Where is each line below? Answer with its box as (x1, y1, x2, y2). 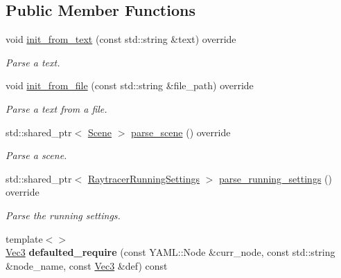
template (6, 231, 43, 245)
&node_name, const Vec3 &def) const (6, 258, 168, 272)
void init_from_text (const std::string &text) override (6, 32, 236, 46)
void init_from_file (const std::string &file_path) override (6, 78, 254, 93)
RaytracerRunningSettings (87, 171, 200, 185)
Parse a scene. (6, 148, 67, 163)
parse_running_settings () (219, 171, 332, 185)
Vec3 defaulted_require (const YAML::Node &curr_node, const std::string (6, 245, 335, 259)
